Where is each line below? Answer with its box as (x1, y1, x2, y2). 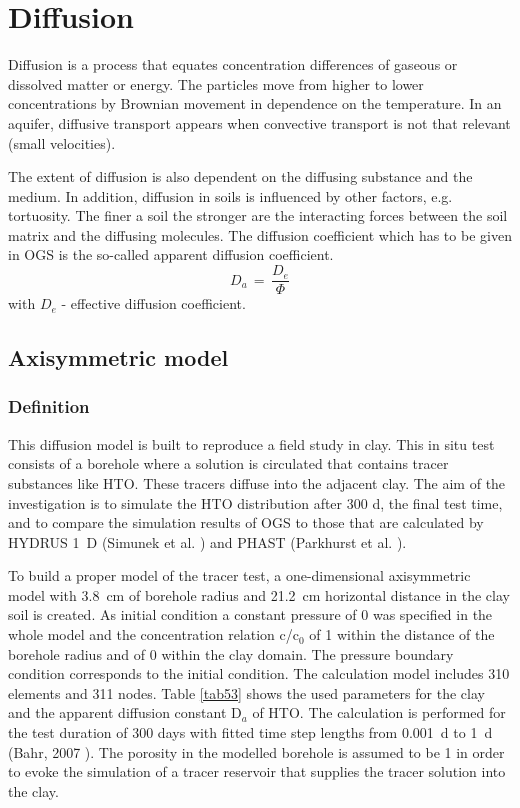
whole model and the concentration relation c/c (8, 624, 299, 645)
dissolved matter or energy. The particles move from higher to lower (8, 73, 424, 94)
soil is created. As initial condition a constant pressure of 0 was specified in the (8, 604, 493, 625)
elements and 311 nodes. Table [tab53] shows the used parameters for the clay (8, 682, 485, 703)
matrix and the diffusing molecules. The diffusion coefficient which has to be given (8, 224, 512, 245)
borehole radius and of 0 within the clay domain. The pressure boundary (8, 643, 454, 664)
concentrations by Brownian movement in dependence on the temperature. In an (8, 93, 502, 114)
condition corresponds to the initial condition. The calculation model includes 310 (8, 663, 510, 684)
